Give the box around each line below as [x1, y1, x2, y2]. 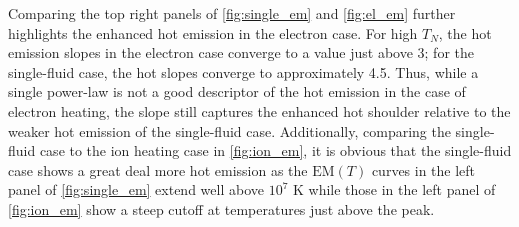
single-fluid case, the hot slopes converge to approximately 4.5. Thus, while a [8, 61, 479, 82]
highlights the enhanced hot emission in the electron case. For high [8, 22, 418, 43]
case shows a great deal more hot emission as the [8, 159, 308, 180]
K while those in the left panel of [292, 179, 496, 200]
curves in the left [371, 159, 476, 180]
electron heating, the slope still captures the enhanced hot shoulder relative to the [8, 100, 511, 121]
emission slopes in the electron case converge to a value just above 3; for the [8, 42, 475, 63]
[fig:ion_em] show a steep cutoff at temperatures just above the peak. [8, 198, 435, 219]
